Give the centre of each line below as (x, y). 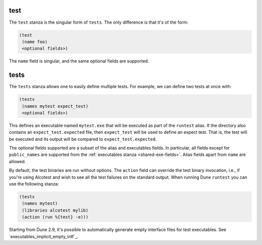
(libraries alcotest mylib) (55, 210)
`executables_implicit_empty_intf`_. (44, 236)
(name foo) (35, 42)
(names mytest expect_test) (55, 106)
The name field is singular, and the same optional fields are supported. (79, 61)
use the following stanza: (34, 184)
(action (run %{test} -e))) (55, 217)
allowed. (17, 161)
